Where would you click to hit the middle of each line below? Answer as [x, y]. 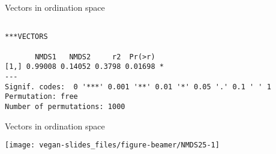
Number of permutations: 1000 [65, 106]
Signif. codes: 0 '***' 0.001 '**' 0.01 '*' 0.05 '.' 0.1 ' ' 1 [138, 87]
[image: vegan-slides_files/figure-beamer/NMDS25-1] [112, 145]
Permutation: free [41, 97]
